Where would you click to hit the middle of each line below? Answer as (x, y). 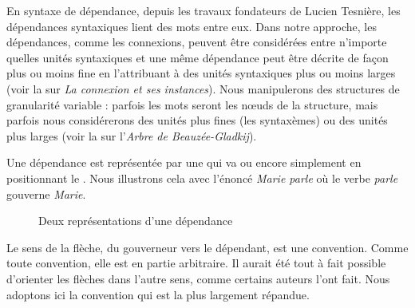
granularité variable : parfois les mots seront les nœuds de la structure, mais (192, 104)
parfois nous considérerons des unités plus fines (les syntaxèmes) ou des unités (197, 120)
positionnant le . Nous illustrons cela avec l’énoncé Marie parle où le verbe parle (202, 178)
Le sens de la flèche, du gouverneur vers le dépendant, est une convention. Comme (207, 247)
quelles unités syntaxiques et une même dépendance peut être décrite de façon (198, 57)
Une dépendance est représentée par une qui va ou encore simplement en (184, 162)
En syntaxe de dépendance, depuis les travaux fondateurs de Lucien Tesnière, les (204, 10)
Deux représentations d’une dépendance (136, 221)
